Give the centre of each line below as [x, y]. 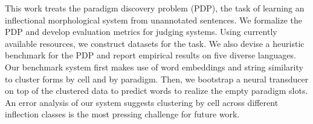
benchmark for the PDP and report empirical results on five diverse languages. [150, 55]
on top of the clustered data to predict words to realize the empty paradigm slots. [156, 91]
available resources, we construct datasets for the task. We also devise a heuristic [155, 43]
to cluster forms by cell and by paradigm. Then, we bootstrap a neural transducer [157, 79]
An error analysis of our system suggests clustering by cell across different [142, 102]
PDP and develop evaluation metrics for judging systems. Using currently [141, 32]
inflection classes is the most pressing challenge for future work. [122, 114]
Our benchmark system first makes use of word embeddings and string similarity [154, 67]
